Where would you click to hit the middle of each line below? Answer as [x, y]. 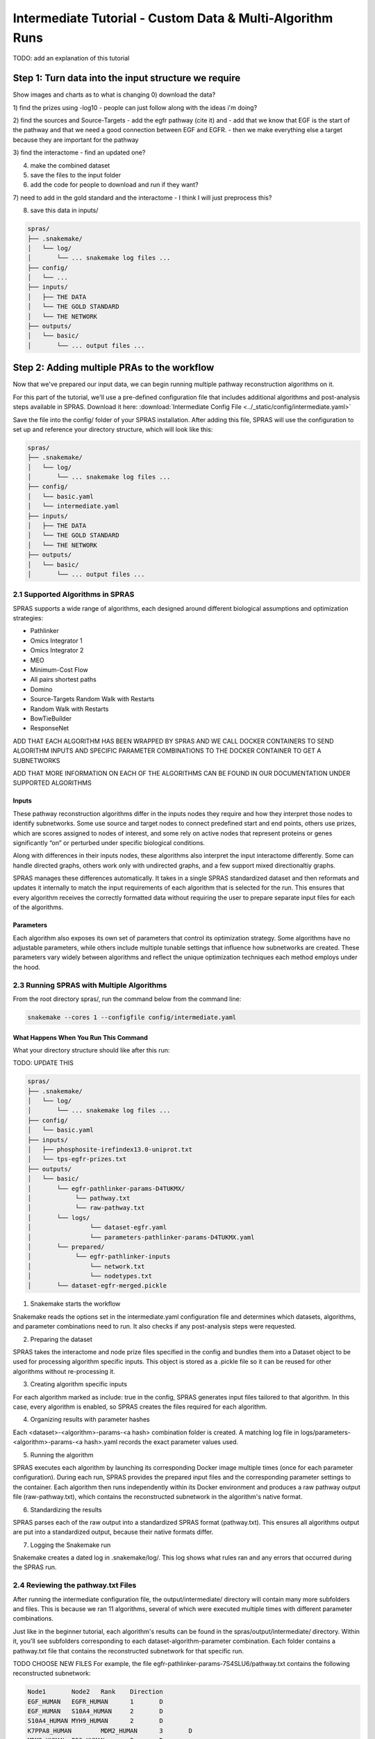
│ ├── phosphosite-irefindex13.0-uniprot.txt [110, 1150]
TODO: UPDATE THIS [43, 1063]
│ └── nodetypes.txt [90, 1276]
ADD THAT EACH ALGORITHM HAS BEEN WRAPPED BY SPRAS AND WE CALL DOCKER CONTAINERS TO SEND [173, 741]
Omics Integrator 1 [56, 641]
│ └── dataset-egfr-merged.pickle [97, 1286]
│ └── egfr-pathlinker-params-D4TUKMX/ [106, 1188]
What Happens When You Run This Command [81, 1037]
